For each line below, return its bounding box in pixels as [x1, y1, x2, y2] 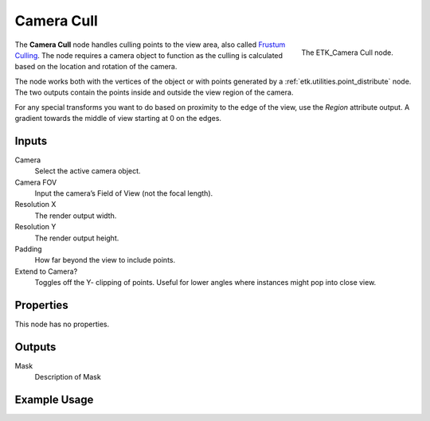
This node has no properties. [14, 319, 110, 329]
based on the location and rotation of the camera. [14, 62, 178, 72]
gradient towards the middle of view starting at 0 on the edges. [14, 113, 222, 123]
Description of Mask [34, 372, 101, 382]
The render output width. [34, 211, 117, 220]
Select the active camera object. [34, 166, 141, 176]
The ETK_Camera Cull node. [301, 48, 393, 57]
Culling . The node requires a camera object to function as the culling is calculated [14, 50, 283, 60]
